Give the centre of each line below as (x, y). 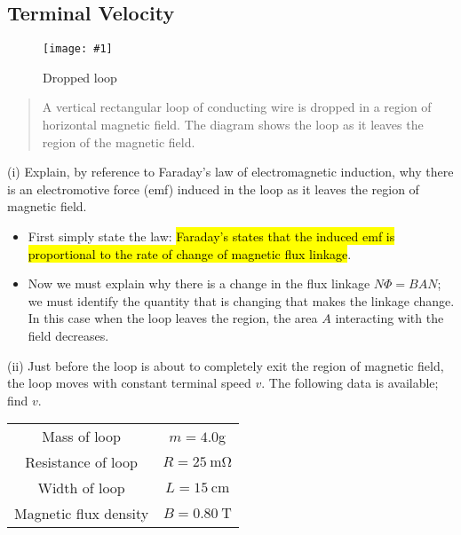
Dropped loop (80, 77)
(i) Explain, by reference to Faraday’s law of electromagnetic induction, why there (230, 172)
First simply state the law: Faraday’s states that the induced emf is (211, 236)
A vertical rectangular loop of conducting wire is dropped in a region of (237, 107)
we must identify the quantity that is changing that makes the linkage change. (241, 300)
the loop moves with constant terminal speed (129, 383)
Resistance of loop (81, 462)
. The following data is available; (350, 383)
